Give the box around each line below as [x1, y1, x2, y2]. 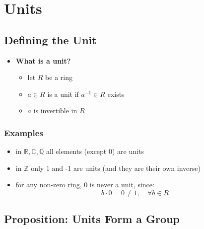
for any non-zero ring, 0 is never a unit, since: [15, 179, 154, 190]
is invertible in [33, 105, 77, 116]
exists [107, 88, 125, 99]
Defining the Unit [4, 32, 97, 47]
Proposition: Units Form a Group [4, 211, 180, 227]
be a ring [45, 72, 72, 82]
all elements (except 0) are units [46, 146, 144, 156]
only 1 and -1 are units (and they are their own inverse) [31, 162, 201, 173]
